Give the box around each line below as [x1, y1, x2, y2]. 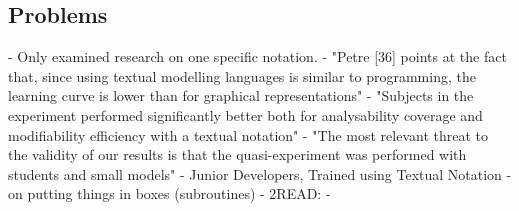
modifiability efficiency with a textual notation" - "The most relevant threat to [8, 124, 489, 145]
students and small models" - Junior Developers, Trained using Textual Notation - [8, 163, 512, 184]
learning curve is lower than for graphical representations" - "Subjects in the [8, 85, 474, 106]
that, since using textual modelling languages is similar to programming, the [8, 65, 476, 86]
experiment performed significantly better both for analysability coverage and [8, 104, 483, 125]
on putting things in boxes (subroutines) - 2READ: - [8, 183, 331, 204]
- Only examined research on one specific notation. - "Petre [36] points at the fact [8, 46, 507, 67]
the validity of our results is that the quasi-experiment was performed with [8, 144, 467, 165]
